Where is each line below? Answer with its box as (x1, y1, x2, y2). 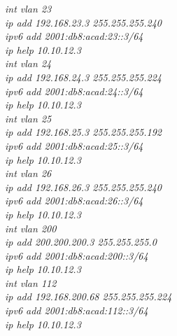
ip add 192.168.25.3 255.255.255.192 (5, 125, 162, 139)
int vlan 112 (5, 275, 57, 290)
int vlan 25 (5, 111, 52, 125)
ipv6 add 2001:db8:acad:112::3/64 (5, 303, 148, 318)
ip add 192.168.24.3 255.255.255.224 (5, 69, 162, 84)
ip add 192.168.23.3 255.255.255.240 (5, 15, 162, 29)
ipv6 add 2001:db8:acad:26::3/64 (5, 193, 143, 208)
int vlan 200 (5, 220, 57, 235)
